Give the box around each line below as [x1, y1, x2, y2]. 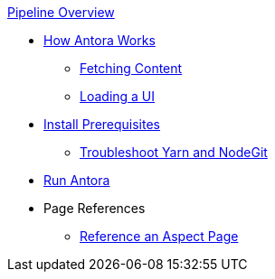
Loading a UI [80, 88, 156, 104]
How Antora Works [43, 33, 156, 48]
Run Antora [43, 172, 110, 188]
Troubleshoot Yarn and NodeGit [80, 144, 268, 160]
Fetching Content [80, 60, 183, 76]
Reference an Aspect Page [80, 228, 239, 244]
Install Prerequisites [43, 116, 161, 132]
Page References [43, 200, 146, 216]
